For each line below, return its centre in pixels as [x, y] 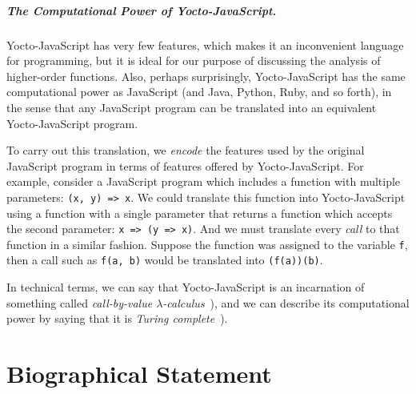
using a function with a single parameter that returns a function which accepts [200, 213]
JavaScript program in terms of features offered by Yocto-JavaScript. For [185, 165]
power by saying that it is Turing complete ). [117, 318]
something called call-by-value [80, 302]
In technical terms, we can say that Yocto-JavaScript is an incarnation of [186, 287]
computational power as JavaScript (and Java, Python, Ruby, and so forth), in [199, 92]
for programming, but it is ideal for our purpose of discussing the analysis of [194, 60]
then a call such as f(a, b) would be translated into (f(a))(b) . [165, 260]
